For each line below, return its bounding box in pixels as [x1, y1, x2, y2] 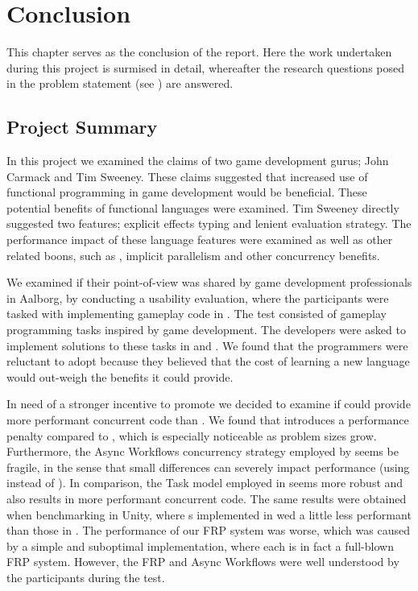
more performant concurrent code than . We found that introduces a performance [6, 411, 409, 428]
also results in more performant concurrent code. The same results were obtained [6, 490, 407, 506]
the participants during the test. [6, 568, 165, 585]
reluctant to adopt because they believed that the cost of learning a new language [6, 353, 410, 370]
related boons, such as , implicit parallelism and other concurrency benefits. [6, 246, 380, 263]
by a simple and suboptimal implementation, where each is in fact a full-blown [6, 537, 394, 554]
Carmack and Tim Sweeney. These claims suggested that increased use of [6, 167, 368, 184]
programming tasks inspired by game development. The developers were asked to [6, 321, 406, 338]
